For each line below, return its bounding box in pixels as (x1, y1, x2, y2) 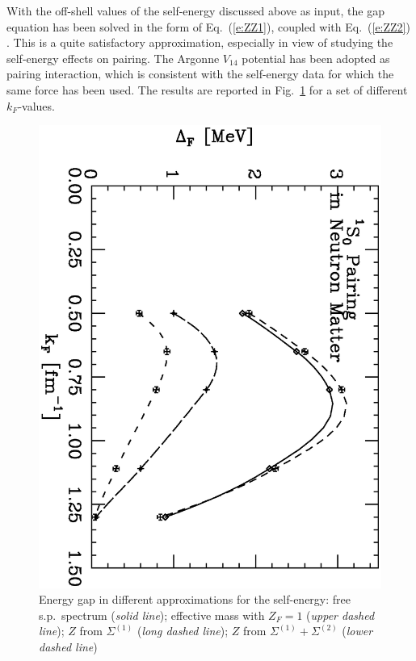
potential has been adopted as (242, 49, 390, 66)
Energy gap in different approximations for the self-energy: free (39, 591, 351, 608)
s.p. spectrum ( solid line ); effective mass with (39, 606, 265, 623)
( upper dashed (306, 606, 375, 623)
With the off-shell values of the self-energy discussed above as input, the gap (6, 2, 384, 19)
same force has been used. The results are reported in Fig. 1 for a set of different (6, 81, 408, 98)
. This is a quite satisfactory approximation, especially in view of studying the (6, 34, 393, 51)
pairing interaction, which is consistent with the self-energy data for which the (6, 65, 394, 82)
